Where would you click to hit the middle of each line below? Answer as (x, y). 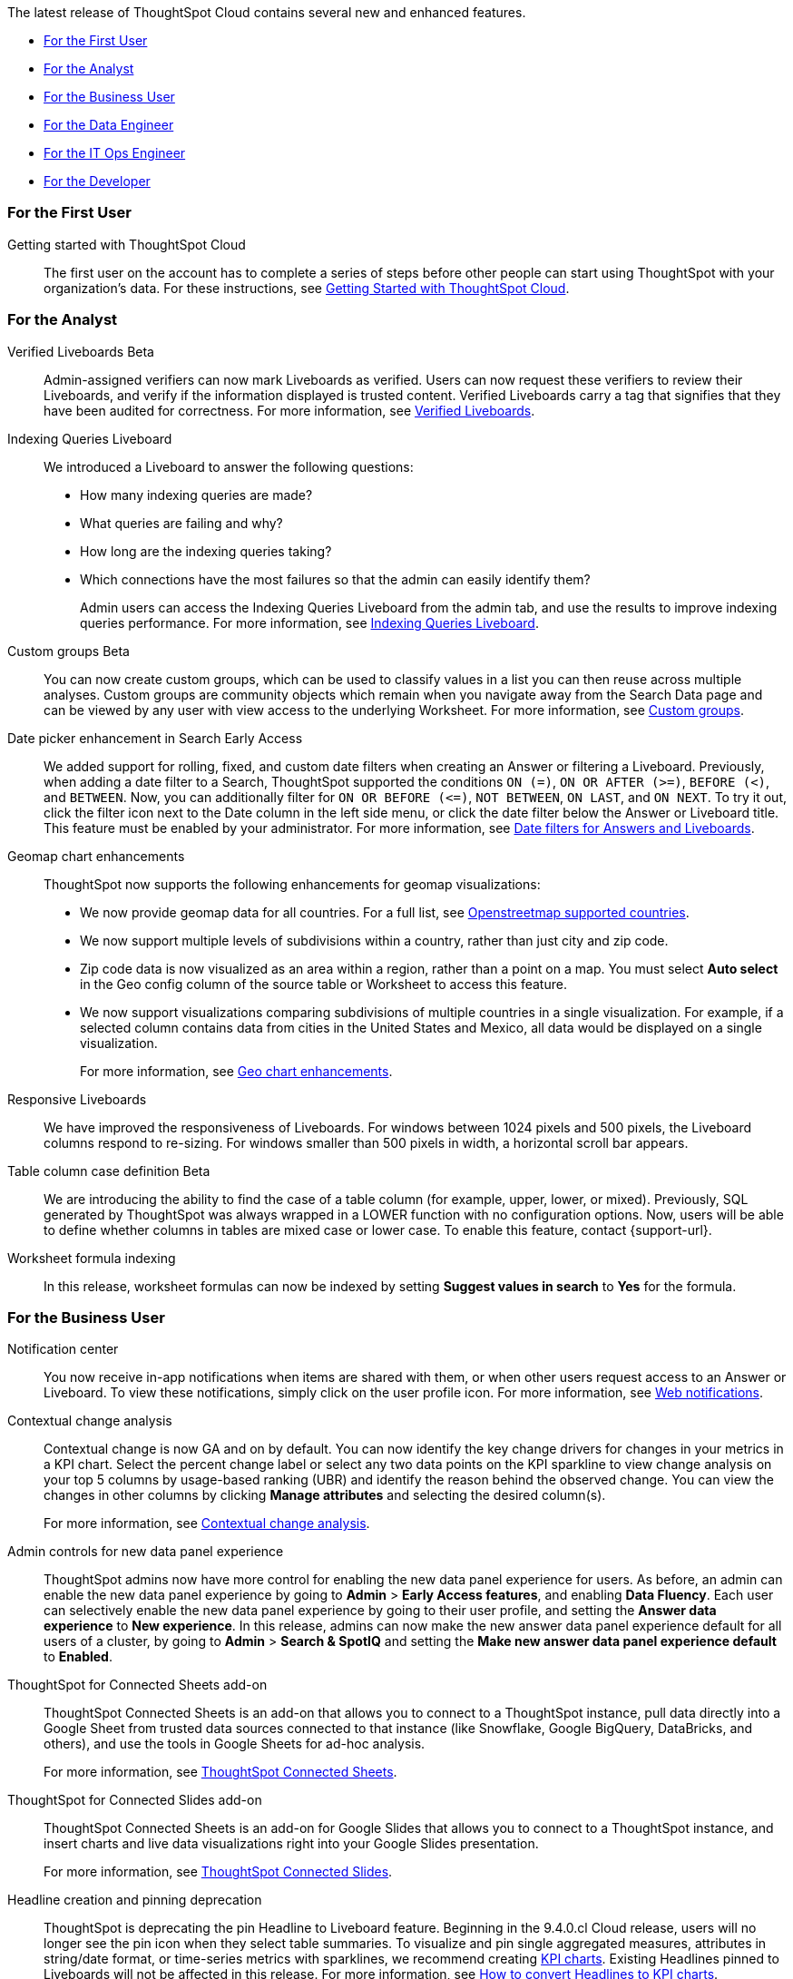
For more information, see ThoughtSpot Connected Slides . (218, 1872)
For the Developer (97, 181)
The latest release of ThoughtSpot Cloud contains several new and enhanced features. (267, 12)
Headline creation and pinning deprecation (135, 1900)
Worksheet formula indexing (92, 1258)
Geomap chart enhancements (96, 856)
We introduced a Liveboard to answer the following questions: (229, 466)
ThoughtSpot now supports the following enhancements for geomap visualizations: (292, 884)
